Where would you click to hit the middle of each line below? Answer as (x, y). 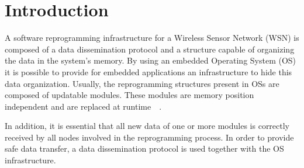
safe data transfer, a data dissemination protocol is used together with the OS (144, 148)
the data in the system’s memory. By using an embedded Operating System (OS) (151, 60)
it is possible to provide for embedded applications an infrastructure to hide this (148, 71)
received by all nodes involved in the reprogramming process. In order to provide (149, 137)
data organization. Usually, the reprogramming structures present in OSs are (142, 83)
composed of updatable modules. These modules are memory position (129, 95)
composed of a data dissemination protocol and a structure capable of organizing (150, 49)
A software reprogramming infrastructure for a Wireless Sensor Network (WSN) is (152, 38)
